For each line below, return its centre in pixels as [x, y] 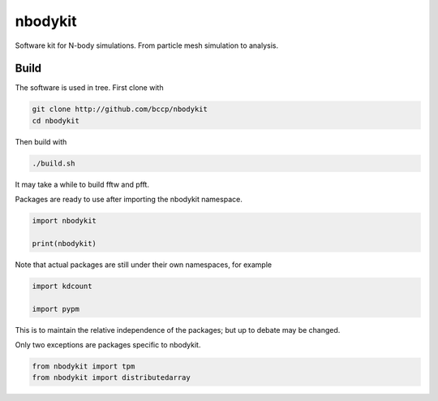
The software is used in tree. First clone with [89, 88]
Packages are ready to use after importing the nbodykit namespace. [129, 200]
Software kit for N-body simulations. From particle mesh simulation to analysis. [147, 45]
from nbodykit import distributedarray [111, 378]
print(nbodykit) [64, 243]
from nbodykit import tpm [84, 367]
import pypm [56, 309]
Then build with [41, 141]
